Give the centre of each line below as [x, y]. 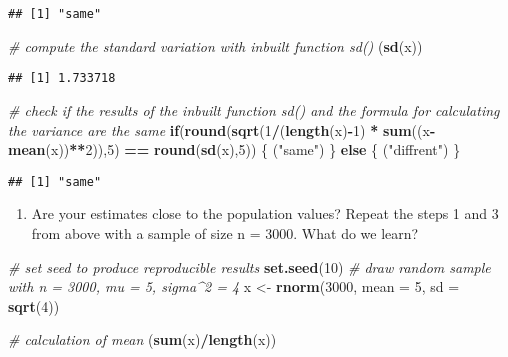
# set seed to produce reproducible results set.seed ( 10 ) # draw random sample [249, 266]
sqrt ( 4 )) [34, 305]
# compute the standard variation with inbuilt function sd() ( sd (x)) [215, 45]
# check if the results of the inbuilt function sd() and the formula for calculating [254, 109]
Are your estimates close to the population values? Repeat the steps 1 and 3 [265, 213]
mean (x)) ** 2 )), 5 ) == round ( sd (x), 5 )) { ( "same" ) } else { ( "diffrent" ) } [234, 149]
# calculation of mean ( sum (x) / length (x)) [142, 339]
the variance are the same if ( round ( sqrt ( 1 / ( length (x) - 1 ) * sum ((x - [222, 129]
